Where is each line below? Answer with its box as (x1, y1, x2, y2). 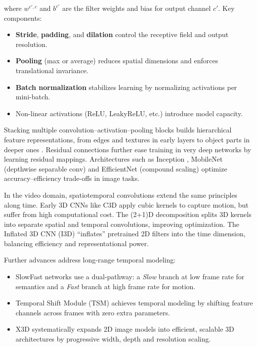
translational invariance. (15, 65, 88, 75)
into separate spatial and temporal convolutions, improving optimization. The (4, 218, 239, 229)
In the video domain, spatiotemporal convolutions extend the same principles (4, 189, 238, 200)
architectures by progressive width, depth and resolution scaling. (15, 334, 211, 344)
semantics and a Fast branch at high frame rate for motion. (15, 281, 196, 291)
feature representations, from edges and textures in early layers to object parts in (4, 134, 250, 144)
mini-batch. (15, 91, 50, 102)
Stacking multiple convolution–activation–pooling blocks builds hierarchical (4, 125, 232, 135)
